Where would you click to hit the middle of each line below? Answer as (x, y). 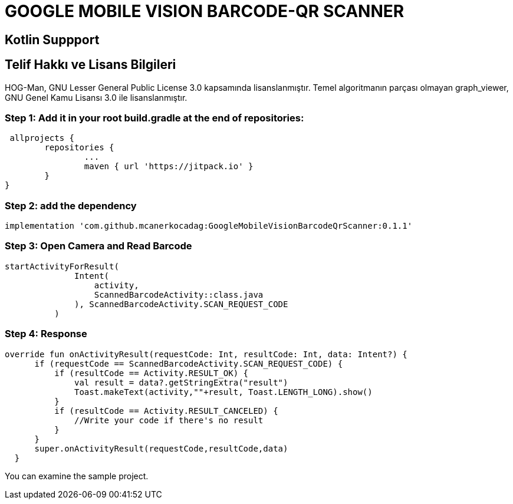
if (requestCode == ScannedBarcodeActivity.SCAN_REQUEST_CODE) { (189, 363)
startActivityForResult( (62, 266)
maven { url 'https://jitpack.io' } (169, 167)
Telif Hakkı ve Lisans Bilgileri (91, 65)
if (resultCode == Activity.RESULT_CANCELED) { (166, 411)
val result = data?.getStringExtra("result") (181, 382)
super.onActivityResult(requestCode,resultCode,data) (161, 448)
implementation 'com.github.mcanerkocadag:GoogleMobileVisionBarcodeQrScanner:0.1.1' (209, 226)
